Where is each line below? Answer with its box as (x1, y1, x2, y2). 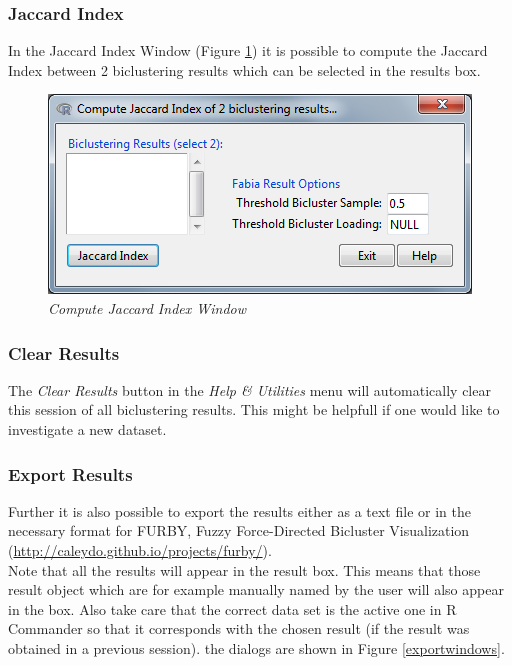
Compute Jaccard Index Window (48, 298, 247, 318)
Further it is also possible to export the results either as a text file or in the (8, 500, 471, 521)
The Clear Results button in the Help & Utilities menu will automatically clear (8, 379, 491, 400)
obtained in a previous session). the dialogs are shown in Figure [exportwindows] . (8, 637, 505, 658)
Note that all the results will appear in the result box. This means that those (8, 559, 481, 580)
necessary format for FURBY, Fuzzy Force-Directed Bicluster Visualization (8, 520, 470, 541)
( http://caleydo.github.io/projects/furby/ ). (8, 540, 272, 560)
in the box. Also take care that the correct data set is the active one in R (8, 598, 457, 619)
